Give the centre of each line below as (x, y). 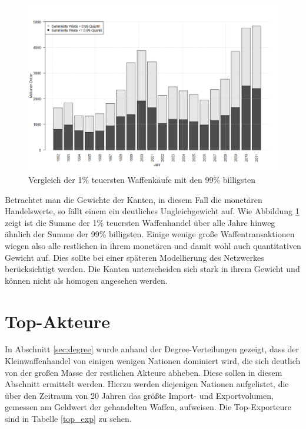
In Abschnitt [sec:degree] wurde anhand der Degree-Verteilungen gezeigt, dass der (152, 349)
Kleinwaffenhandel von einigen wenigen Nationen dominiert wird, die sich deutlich (153, 361)
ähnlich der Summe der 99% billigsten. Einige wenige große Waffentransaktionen (150, 234)
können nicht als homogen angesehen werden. (86, 280)
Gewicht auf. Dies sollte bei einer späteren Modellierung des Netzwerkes (134, 257)
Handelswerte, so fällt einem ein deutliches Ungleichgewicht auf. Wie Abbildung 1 (152, 211)
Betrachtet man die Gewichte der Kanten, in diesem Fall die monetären (134, 199)
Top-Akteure (57, 321)
